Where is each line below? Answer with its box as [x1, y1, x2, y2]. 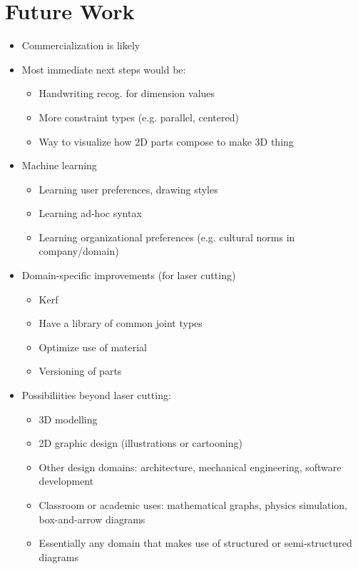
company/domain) [39, 243, 119, 258]
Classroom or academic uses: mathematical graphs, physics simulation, [39, 498, 347, 512]
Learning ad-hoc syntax [39, 206, 142, 221]
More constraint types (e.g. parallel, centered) [39, 109, 239, 124]
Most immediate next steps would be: [21, 61, 186, 76]
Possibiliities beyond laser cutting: [21, 388, 171, 403]
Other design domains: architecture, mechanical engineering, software [39, 459, 342, 474]
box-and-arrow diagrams [39, 511, 145, 526]
